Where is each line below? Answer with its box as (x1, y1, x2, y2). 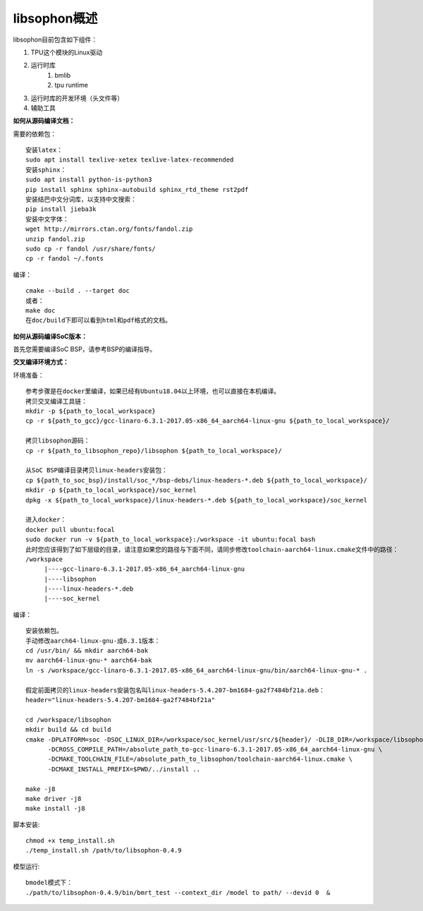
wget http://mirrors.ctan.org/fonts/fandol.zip (25, 225, 193, 233)
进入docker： (25, 516, 67, 524)
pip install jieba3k (25, 205, 97, 213)
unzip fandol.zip (25, 235, 85, 243)
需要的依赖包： (13, 129, 56, 138)
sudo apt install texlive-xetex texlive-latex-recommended (25, 156, 234, 164)
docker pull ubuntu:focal (25, 526, 116, 533)
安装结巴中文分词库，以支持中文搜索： (25, 195, 137, 204)
